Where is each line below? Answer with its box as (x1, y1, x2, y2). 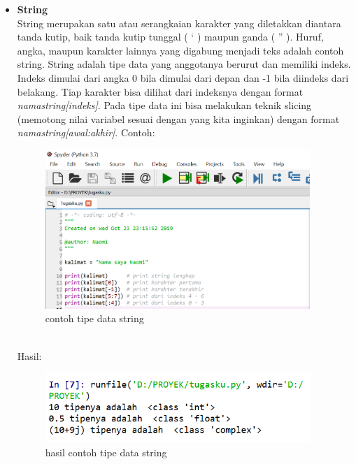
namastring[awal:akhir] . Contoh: (17, 125, 155, 140)
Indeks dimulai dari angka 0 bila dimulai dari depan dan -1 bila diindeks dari (17, 70, 349, 85)
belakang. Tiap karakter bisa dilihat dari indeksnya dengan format (17, 84, 304, 99)
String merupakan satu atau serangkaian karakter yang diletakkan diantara (17, 15, 341, 30)
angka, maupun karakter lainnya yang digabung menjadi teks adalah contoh (17, 43, 344, 57)
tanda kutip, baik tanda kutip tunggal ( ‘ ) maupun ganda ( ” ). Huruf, (17, 29, 324, 44)
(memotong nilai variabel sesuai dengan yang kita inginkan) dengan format (17, 111, 340, 126)
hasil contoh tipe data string (45, 445, 167, 460)
